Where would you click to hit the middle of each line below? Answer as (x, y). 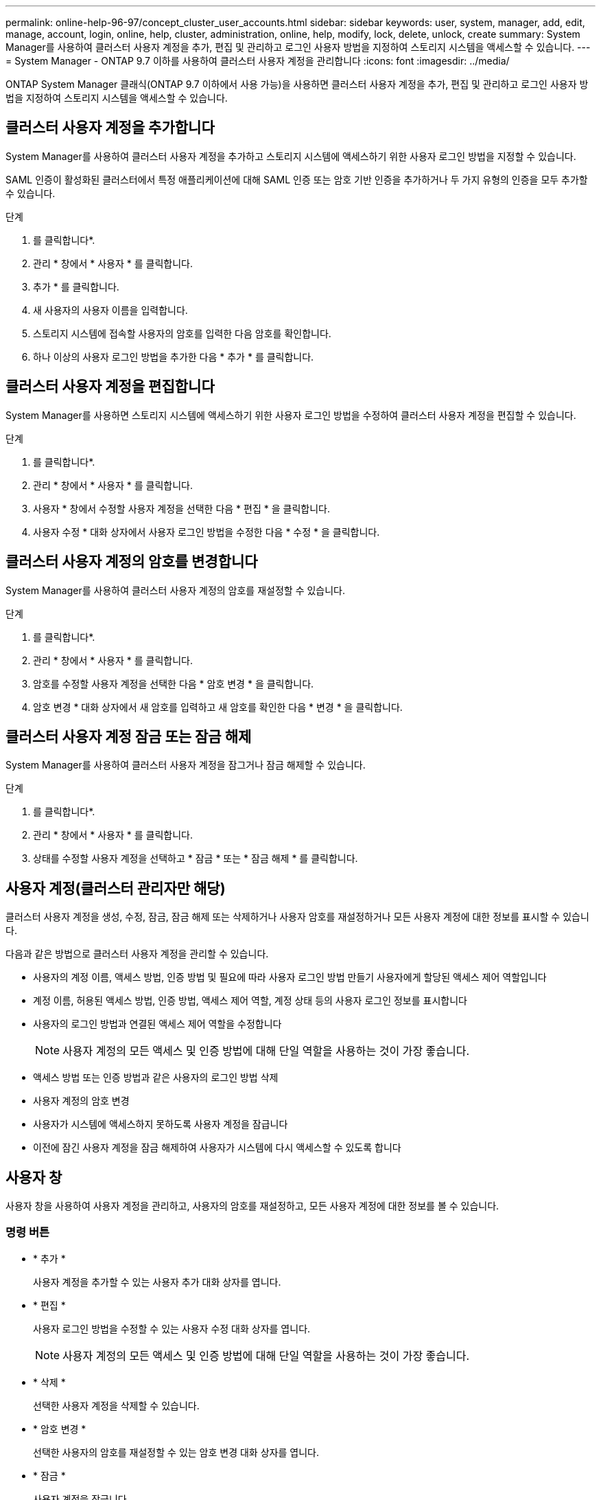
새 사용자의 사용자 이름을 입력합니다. (110, 310)
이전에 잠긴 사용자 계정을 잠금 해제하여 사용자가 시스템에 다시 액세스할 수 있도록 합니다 (217, 1148)
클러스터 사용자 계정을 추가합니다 (110, 128)
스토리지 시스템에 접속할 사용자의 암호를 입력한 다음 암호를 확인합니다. (182, 333)
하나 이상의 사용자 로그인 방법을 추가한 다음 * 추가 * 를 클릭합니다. (174, 356)
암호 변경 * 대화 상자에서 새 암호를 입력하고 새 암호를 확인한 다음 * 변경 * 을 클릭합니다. (218, 707)
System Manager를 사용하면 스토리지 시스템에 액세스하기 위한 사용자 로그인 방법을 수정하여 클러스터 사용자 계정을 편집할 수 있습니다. (291, 415)
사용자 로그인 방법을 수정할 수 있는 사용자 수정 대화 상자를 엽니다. (172, 1328)
